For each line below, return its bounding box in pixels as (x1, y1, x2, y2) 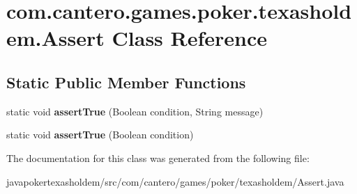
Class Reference (112, 24, 268, 52)
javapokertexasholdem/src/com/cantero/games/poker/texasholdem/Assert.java (6, 174, 344, 188)
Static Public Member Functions (6, 71, 246, 92)
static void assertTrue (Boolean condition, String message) (6, 104, 264, 118)
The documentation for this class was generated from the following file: (6, 150, 310, 165)
